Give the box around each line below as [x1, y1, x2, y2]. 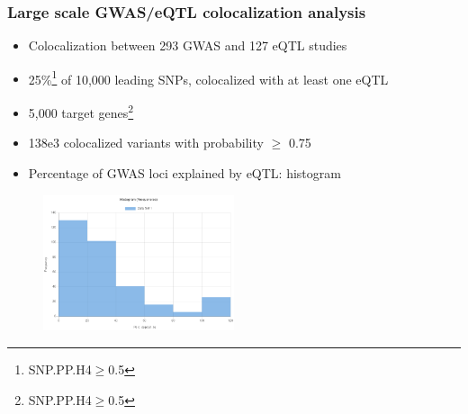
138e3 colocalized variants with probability [28, 133, 264, 152]
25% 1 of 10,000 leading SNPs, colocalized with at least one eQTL [28, 67, 389, 88]
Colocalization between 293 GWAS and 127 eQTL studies [28, 36, 347, 55]
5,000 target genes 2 [28, 101, 134, 121]
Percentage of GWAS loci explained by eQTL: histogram [28, 163, 341, 182]
